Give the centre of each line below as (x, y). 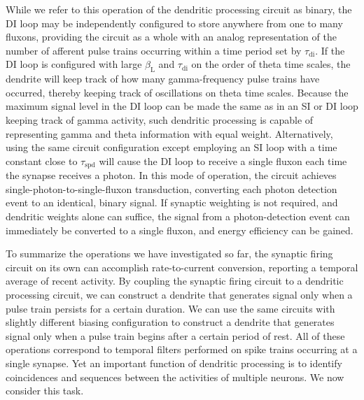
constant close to (42, 160)
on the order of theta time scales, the (271, 64)
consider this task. (45, 391)
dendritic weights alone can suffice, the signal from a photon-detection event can (178, 216)
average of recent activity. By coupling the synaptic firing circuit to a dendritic (175, 281)
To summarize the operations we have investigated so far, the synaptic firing (169, 253)
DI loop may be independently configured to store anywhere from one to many (174, 23)
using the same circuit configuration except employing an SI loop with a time (171, 147)
